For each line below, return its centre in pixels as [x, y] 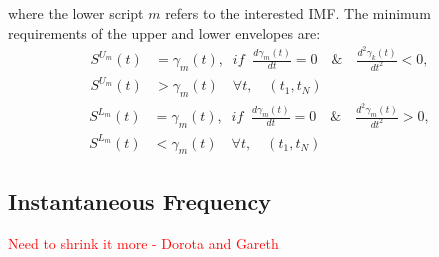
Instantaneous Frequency [140, 200]
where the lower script [76, 13]
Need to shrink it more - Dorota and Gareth [143, 242]
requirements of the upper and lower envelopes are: [164, 32]
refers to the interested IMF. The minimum [298, 13]
